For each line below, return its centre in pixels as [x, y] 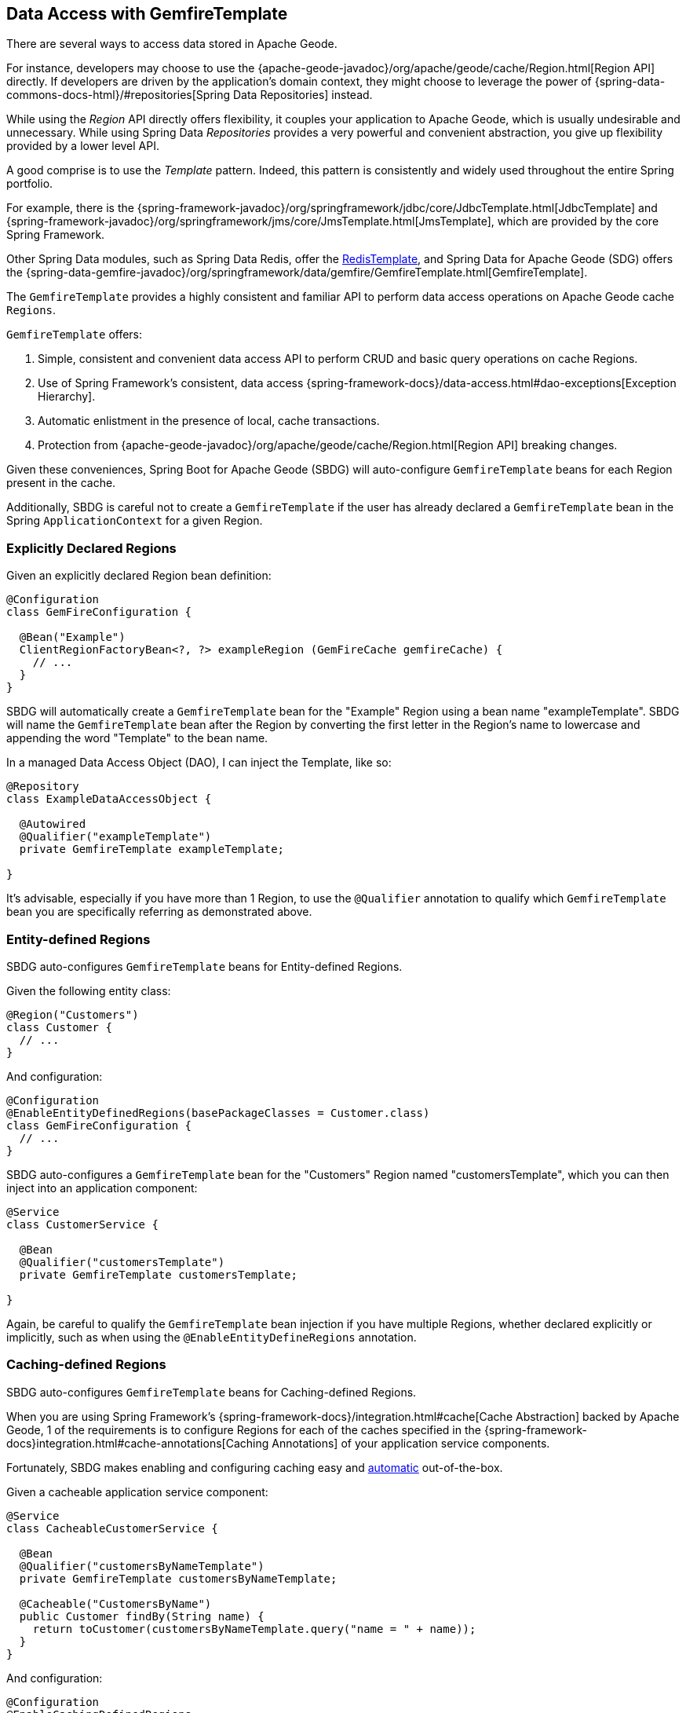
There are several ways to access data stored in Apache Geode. [172, 44]
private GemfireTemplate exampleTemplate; [152, 849]
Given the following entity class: [89, 990]
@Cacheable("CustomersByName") [115, 1603]
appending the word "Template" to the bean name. [137, 738]
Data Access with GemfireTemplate [147, 14]
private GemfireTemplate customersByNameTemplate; [178, 1578]
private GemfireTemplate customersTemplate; [158, 1274]
